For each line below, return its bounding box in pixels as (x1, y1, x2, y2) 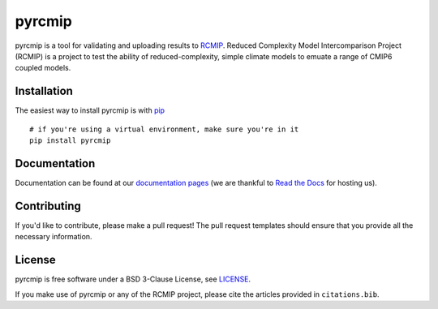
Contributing (15, 199, 81, 212)
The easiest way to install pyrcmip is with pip (15, 105, 165, 115)
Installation (15, 84, 73, 98)
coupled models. (15, 63, 71, 73)
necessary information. (15, 232, 92, 242)
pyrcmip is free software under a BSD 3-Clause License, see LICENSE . (15, 274, 251, 284)
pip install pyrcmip (29, 136, 111, 145)
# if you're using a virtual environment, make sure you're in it (29, 124, 299, 134)
